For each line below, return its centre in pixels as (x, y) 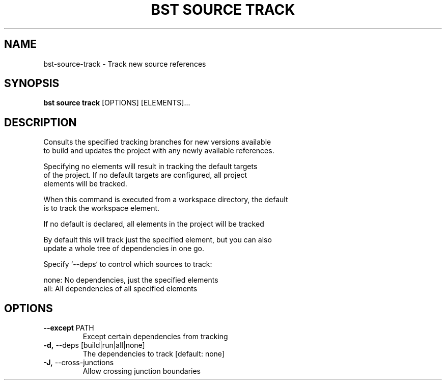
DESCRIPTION (40, 122)
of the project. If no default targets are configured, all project (145, 175)
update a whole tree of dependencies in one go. (124, 249)
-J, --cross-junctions (79, 363)
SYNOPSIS (32, 84)
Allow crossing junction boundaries (142, 371)
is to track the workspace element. (102, 208)
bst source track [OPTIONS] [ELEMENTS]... (117, 103)
